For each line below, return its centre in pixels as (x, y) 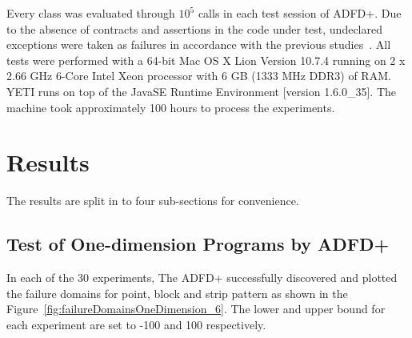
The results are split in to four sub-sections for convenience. (153, 201)
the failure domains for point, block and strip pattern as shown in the (177, 293)
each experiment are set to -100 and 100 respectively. (136, 324)
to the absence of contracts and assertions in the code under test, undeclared (194, 28)
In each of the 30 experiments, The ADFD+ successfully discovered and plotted (202, 278)
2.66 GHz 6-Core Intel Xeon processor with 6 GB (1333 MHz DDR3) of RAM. (199, 76)
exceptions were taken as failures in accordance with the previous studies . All (199, 44)
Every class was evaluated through (91, 13)
